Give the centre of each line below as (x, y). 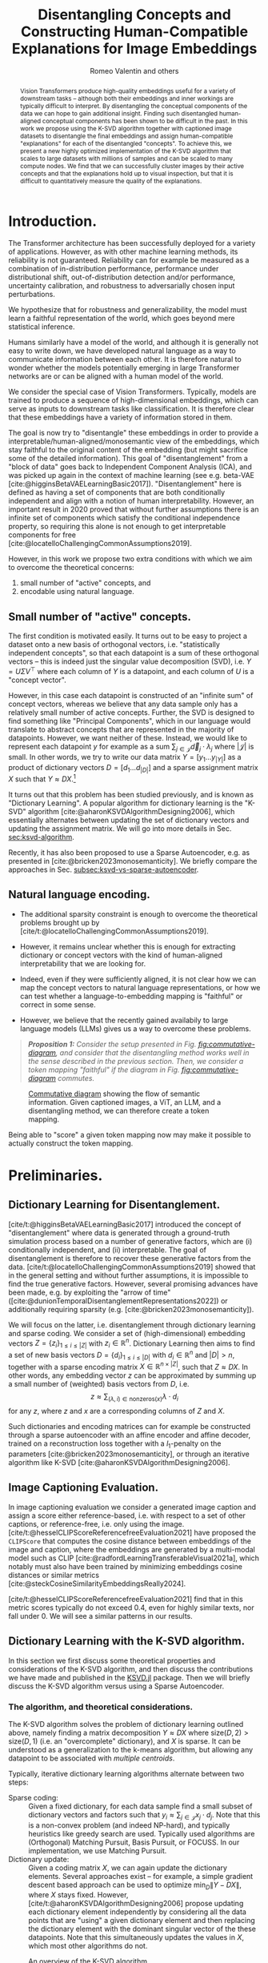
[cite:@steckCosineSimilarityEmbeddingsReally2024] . (97, 1584)
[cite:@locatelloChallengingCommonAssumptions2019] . (100, 544)
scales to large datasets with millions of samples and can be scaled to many (126, 158)
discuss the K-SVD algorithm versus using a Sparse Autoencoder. (116, 1686)
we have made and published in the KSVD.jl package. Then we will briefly (129, 1677)
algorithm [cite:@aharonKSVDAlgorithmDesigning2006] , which (131, 811)
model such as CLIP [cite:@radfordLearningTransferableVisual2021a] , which (134, 1558)
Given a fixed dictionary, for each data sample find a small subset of (140, 1806)
